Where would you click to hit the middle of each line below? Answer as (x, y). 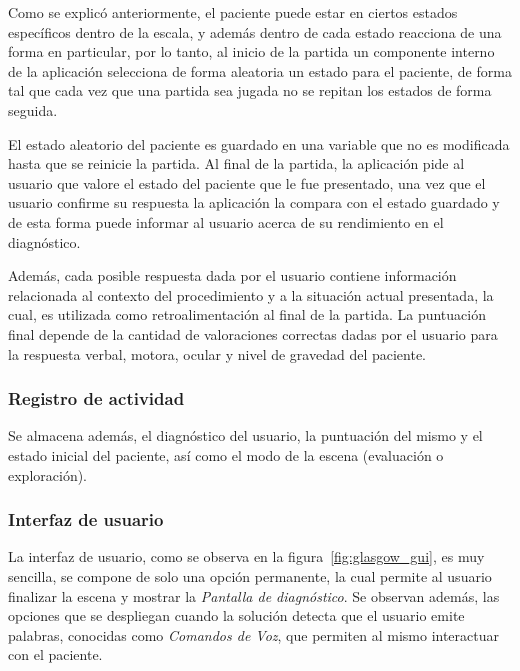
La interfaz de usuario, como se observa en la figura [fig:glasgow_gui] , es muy (246, 556)
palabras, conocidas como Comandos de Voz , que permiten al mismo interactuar (254, 634)
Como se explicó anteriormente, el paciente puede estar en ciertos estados (233, 12)
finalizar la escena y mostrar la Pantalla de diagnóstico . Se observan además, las (254, 595)
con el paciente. (55, 654)
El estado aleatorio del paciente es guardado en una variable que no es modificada (259, 143)
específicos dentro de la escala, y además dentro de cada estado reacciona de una (255, 31)
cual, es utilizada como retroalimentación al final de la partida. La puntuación (247, 314)
